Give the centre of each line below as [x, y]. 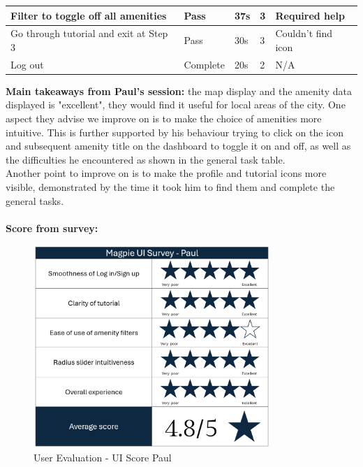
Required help [310, 15]
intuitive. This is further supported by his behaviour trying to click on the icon [175, 132]
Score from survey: [52, 228]
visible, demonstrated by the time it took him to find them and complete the [170, 187]
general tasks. [35, 200]
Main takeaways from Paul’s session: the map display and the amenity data [179, 91]
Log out [27, 64]
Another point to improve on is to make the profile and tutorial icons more [166, 173]
